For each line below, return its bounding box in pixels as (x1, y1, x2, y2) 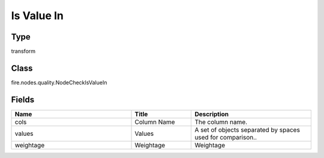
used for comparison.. (194, 133, 257, 141)
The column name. (194, 117, 248, 126)
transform (11, 48, 36, 55)
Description (194, 110, 229, 118)
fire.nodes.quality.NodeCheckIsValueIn (11, 78, 107, 86)
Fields (11, 95, 35, 105)
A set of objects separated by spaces (194, 126, 300, 134)
